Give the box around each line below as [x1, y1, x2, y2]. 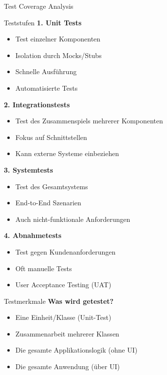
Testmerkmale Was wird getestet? [4, 296, 114, 306]
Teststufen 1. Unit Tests [4, 17, 82, 27]
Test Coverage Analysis [4, 1, 74, 11]
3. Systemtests [4, 164, 53, 175]
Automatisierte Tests [15, 82, 78, 93]
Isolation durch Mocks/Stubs [15, 50, 102, 60]
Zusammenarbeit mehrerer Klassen [15, 328, 119, 338]
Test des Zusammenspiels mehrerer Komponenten [15, 116, 163, 126]
